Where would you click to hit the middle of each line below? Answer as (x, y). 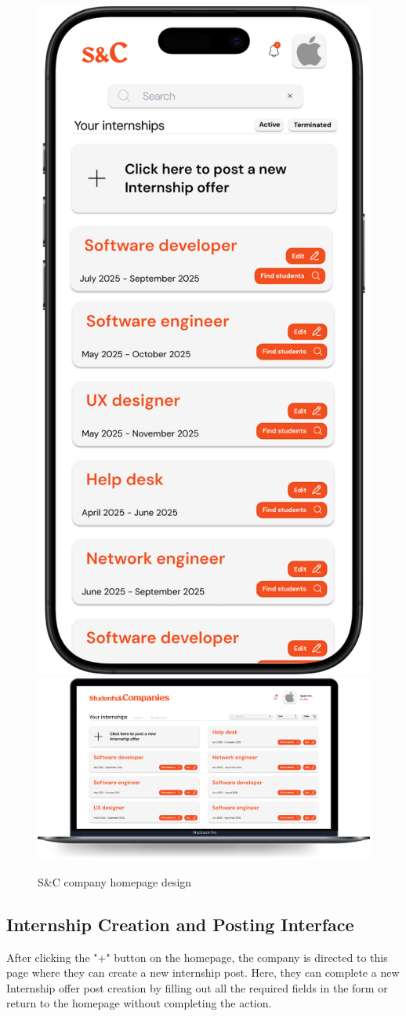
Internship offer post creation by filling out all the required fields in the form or (197, 987)
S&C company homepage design (115, 881)
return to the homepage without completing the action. (139, 1003)
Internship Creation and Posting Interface (180, 924)
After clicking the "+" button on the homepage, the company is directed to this (197, 957)
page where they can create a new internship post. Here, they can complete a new (203, 972)
